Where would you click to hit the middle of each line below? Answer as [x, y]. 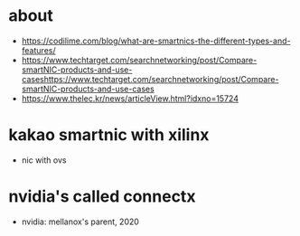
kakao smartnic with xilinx [109, 135]
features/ [38, 50]
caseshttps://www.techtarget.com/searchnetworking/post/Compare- [150, 79]
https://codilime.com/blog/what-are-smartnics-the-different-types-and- [156, 41]
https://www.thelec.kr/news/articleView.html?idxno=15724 [130, 98]
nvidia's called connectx [102, 197]
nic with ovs [44, 160]
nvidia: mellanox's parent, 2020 [80, 222]
